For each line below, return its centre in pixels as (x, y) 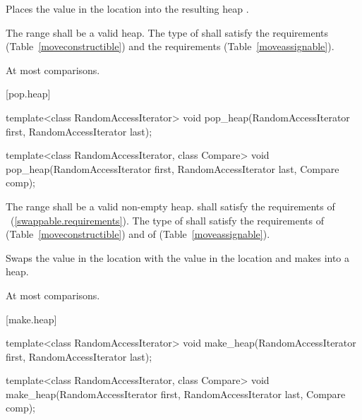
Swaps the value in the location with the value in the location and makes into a (178, 257)
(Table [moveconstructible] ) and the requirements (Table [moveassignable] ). (170, 46)
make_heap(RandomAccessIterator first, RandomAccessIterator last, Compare (176, 394)
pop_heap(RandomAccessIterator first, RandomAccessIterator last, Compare (173, 168)
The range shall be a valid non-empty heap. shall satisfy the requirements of (170, 206)
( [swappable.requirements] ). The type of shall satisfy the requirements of (167, 220)
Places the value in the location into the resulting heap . (127, 8)
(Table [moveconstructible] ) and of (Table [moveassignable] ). (138, 234)
